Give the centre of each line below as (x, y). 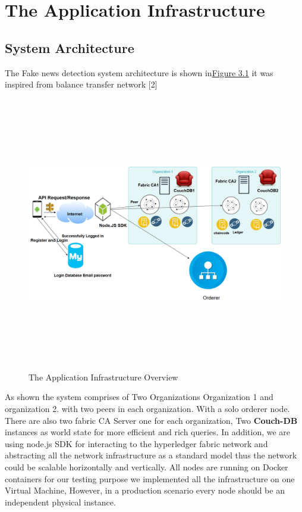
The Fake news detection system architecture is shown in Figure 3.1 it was (139, 72)
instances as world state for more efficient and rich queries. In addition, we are (148, 432)
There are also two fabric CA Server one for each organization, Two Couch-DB (151, 420)
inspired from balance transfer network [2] (81, 84)
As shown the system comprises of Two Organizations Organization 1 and (139, 397)
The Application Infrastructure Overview (103, 377)
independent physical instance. (60, 502)
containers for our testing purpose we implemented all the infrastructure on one (150, 478)
